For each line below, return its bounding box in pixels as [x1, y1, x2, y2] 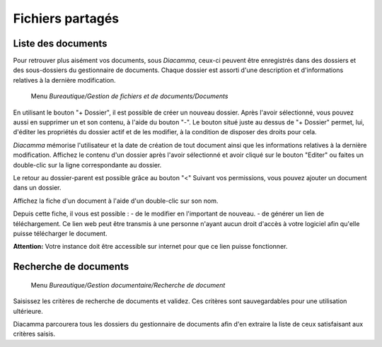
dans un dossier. [13, 184, 62, 192]
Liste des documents [13, 37, 108, 49]
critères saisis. [13, 329, 56, 339]
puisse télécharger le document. [13, 229, 108, 237]
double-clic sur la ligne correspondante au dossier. [13, 160, 162, 169]
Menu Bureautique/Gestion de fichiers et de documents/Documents [30, 92, 228, 100]
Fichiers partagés [13, 11, 120, 26]
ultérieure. [13, 307, 43, 315]
